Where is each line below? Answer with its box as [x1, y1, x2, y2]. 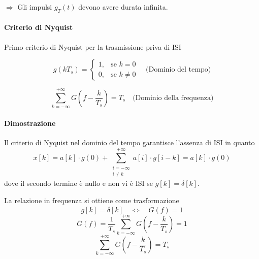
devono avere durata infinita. [78, 2, 168, 12]
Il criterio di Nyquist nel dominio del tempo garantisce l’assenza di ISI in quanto [4, 137, 255, 148]
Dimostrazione [4, 117, 56, 128]
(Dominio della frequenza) [133, 94, 214, 102]
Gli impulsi [17, 2, 52, 12]
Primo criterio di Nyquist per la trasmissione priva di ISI [4, 41, 181, 52]
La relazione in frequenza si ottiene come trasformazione [4, 195, 179, 205]
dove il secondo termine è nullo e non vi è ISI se [4, 178, 153, 188]
